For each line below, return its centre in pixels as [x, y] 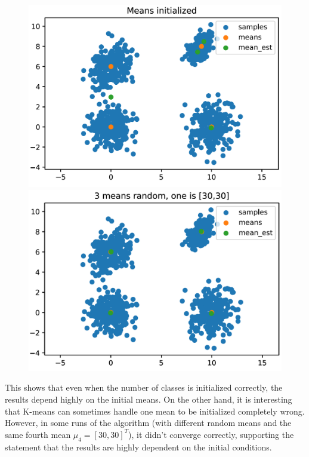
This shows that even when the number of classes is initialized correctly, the [144, 387]
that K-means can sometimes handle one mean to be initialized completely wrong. [155, 411]
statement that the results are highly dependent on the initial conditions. [138, 447]
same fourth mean [38, 434]
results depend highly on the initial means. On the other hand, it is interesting [149, 399]
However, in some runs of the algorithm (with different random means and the [148, 423]
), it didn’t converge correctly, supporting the [211, 434]
